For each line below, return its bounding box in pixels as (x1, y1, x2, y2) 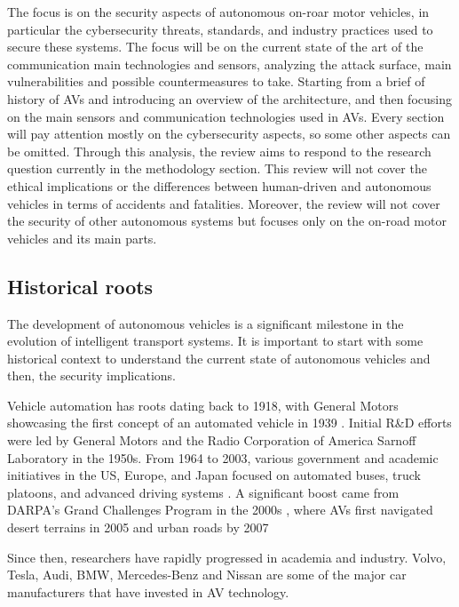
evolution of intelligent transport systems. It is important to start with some (7, 331, 423, 350)
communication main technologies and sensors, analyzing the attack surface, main (7, 54, 452, 73)
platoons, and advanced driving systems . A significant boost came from (7, 483, 400, 501)
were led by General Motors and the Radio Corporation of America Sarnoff (7, 431, 416, 450)
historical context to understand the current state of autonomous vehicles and (7, 348, 431, 367)
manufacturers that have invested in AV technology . (7, 582, 289, 601)
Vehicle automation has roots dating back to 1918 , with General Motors (7, 395, 399, 414)
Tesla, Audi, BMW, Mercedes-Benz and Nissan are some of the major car (7, 565, 407, 584)
